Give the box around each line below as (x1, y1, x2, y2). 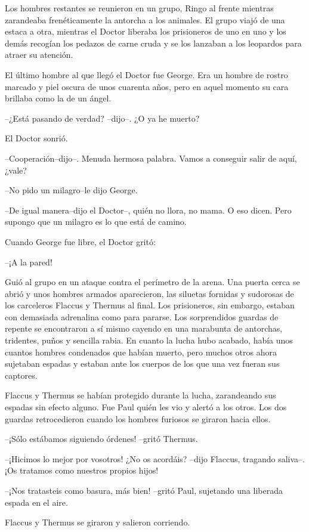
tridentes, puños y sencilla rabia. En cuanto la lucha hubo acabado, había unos (5, 334, 293, 347)
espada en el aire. (5, 496, 68, 508)
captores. (5, 369, 38, 381)
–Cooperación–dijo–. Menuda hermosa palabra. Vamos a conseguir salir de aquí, (5, 151, 297, 164)
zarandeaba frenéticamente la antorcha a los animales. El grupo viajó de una (5, 13, 285, 26)
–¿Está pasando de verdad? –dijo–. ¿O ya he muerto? (5, 112, 200, 124)
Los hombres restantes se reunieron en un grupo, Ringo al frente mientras (5, 2, 274, 14)
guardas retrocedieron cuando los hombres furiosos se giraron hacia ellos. (5, 412, 271, 425)
